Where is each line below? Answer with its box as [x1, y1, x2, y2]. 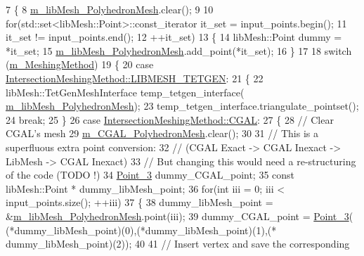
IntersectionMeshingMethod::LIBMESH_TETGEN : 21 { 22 [6, 70, 264, 85]
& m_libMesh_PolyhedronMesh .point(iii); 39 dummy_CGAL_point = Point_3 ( [6, 208, 353, 223]
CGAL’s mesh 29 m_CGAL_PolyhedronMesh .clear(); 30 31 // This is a [6, 126, 318, 141]
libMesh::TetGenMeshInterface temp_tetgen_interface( [6, 84, 245, 99]
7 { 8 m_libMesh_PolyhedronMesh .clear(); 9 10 [6, 2, 214, 16]
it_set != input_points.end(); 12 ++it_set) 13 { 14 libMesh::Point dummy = [6, 30, 342, 44]
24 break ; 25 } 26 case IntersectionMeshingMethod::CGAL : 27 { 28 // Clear [6, 112, 334, 127]
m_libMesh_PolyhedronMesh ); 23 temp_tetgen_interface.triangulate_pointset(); [6, 98, 359, 113]
